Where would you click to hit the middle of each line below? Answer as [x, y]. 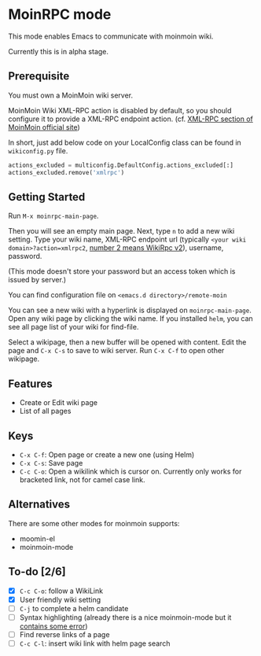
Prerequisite [39, 76]
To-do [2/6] [37, 572]
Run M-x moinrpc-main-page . [53, 216]
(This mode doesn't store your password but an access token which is [122, 271]
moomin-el [37, 538]
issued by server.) [37, 280]
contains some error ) [53, 626]
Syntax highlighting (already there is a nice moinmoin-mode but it [125, 617]
